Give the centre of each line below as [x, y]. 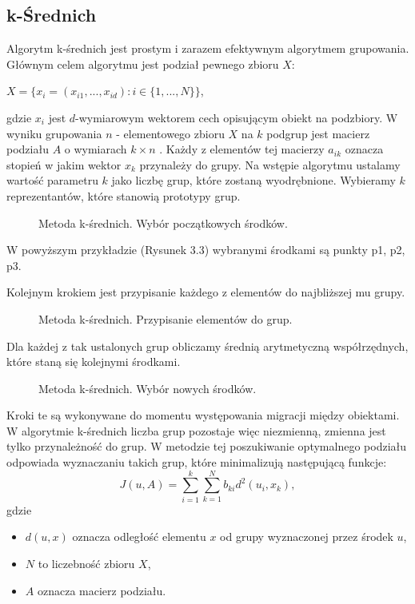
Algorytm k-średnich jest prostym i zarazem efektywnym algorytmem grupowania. [208, 48]
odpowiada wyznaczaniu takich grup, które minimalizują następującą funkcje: [197, 462]
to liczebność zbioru [86, 563]
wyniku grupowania [54, 133]
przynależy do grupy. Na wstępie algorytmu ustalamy [270, 164]
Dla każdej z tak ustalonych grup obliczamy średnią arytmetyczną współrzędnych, [207, 346]
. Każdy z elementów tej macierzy [242, 149]
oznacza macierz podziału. [102, 590]
